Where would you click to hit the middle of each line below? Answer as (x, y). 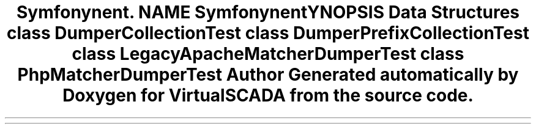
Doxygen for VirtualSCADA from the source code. (268, 95)
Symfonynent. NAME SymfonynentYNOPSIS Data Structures (268, 12)
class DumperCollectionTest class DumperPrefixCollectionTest (268, 33)
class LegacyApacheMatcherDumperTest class (268, 54)
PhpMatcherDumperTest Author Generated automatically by (268, 75)
